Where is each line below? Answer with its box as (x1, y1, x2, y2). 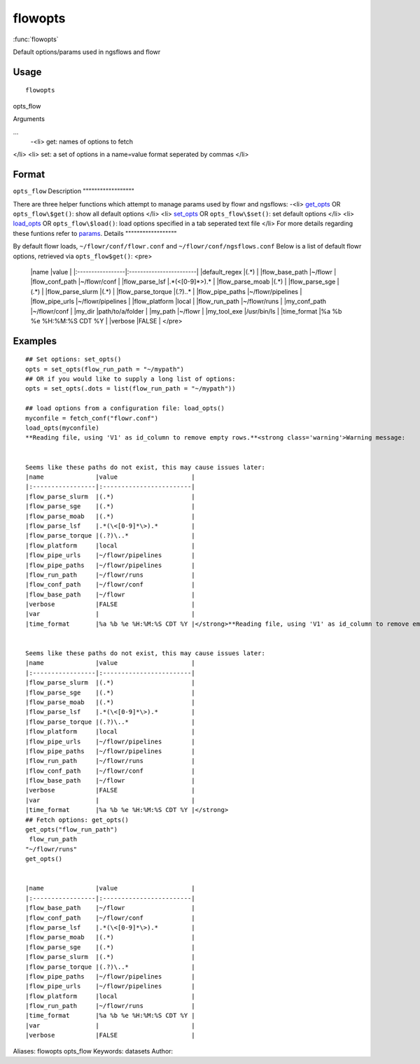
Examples (13, 335, 57, 346)
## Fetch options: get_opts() (25, 815, 129, 824)
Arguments (13, 115, 45, 123)
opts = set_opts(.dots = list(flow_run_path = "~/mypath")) (25, 385, 236, 393)
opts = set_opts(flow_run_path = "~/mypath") (25, 365, 185, 373)
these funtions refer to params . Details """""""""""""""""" (13, 229, 177, 237)
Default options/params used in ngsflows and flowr (13, 48, 161, 56)
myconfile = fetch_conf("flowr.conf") (25, 414, 159, 422)
